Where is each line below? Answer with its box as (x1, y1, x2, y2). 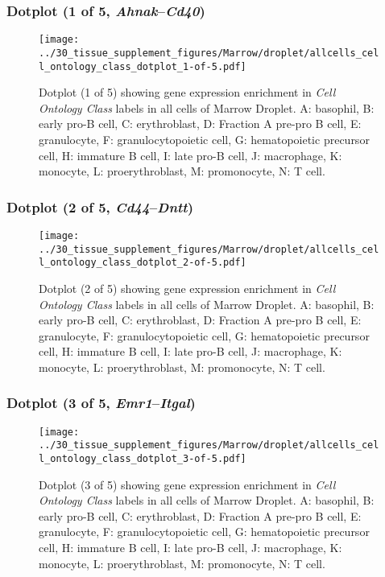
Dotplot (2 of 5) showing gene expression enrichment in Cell (39, 279, 336, 296)
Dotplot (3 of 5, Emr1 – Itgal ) (6, 393, 196, 413)
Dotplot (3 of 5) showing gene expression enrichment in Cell (39, 476, 336, 493)
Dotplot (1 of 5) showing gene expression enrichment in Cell (39, 84, 336, 101)
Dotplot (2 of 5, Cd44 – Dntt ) (6, 196, 193, 216)
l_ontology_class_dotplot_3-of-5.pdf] (39, 453, 246, 465)
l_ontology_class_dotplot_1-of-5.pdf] (39, 60, 246, 72)
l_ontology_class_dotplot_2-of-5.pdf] (39, 257, 246, 269)
